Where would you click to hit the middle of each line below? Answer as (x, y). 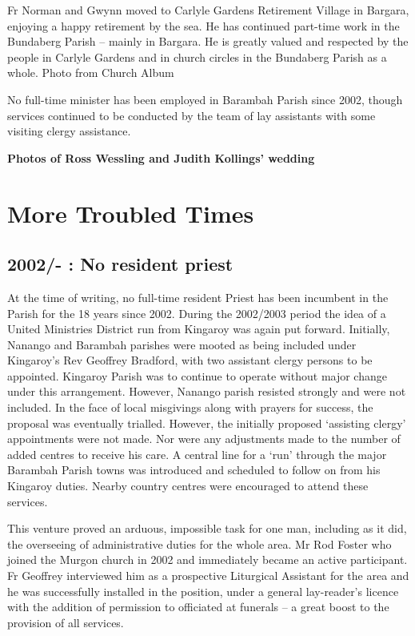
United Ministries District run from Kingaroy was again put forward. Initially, (199, 329)
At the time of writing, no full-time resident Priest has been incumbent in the (198, 297)
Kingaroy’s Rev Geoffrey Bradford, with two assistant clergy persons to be (190, 360)
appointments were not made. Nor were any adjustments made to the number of (204, 439)
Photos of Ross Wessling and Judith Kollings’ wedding (161, 157)
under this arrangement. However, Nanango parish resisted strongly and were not (207, 391)
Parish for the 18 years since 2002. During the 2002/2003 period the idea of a (197, 313)
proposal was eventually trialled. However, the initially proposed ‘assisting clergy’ (207, 423)
